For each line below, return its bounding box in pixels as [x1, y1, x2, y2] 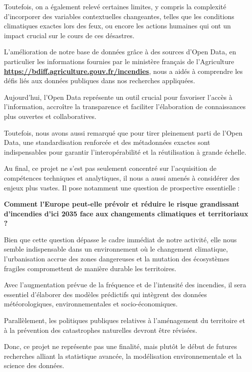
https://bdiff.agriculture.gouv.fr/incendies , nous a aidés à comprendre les [4, 66, 243, 76]
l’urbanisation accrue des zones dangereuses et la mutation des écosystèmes [4, 254, 229, 264]
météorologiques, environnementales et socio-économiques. [4, 299, 178, 309]
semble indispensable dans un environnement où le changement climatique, [4, 244, 228, 254]
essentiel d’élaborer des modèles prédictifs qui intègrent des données [4, 289, 207, 299]
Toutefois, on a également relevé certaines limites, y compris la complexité [4, 1, 227, 11]
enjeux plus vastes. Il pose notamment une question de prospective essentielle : [4, 182, 240, 192]
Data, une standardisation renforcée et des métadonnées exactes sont [4, 137, 210, 147]
